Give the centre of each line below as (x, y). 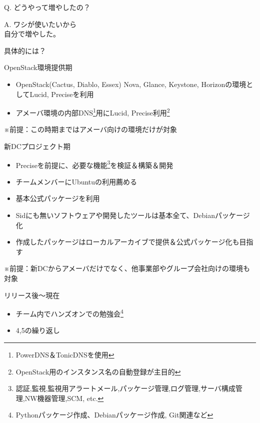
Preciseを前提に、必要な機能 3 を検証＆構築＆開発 (94, 164)
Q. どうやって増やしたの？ (47, 7)
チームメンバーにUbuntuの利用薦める (76, 181)
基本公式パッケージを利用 (58, 198)
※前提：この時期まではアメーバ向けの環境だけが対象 (91, 129)
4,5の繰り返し (38, 330)
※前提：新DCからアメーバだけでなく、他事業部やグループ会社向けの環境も (127, 268)
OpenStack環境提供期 (38, 67)
